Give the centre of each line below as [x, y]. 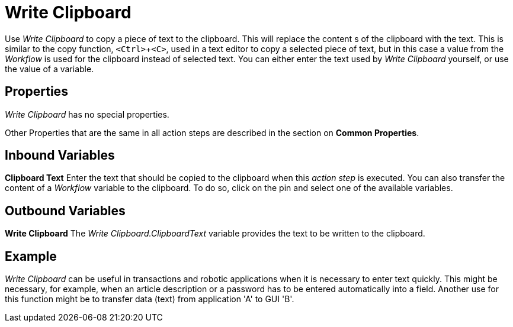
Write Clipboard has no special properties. [87, 114]
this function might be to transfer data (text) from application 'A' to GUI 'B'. [150, 299]
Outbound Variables [65, 211]
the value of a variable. [49, 69]
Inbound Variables [60, 156]
